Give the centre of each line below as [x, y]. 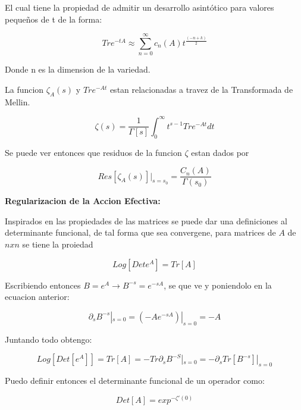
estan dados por [220, 152]
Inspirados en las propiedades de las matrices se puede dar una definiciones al [146, 220]
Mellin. [18, 101]
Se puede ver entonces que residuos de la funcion [93, 152]
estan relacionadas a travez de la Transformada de [201, 89]
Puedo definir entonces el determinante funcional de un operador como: [135, 380]
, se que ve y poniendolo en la [218, 285]
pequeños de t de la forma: [54, 19]
